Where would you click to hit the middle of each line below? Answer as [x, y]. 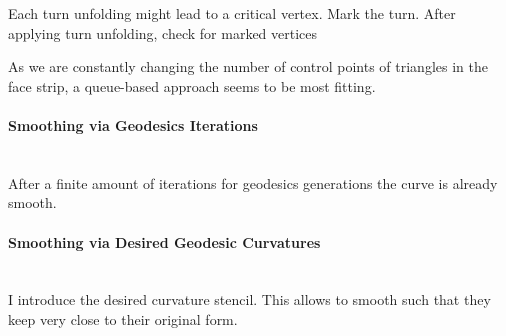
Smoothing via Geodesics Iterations [133, 124]
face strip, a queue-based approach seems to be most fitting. [192, 85]
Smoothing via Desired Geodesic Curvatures [164, 241]
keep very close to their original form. [123, 318]
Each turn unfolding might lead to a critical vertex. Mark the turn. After [232, 13]
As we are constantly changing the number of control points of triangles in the [248, 66]
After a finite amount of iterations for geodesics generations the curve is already [253, 182]
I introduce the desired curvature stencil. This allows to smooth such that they [249, 299]
